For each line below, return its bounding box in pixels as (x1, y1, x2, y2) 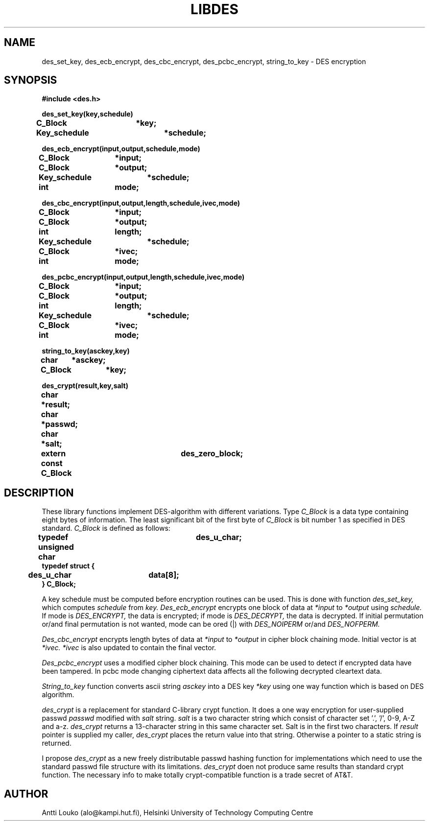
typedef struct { (42, 562, 95, 570)
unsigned (38, 542, 74, 552)
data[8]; (148, 570, 179, 580)
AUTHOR (4, 787, 48, 800)
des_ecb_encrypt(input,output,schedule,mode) (42, 144, 200, 153)
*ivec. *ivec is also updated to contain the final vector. (42, 643, 216, 652)
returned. (42, 739, 71, 748)
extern (41, 448, 66, 459)
